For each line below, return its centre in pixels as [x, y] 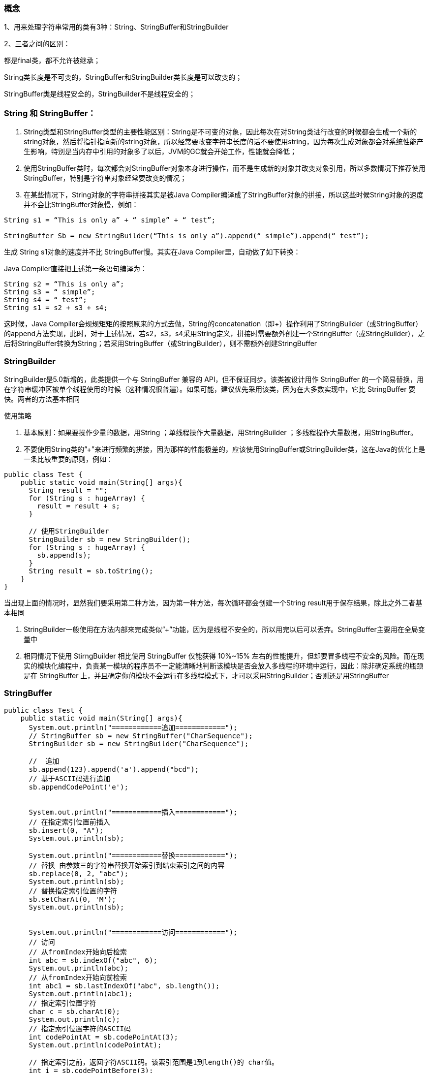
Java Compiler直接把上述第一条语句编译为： [76, 269]
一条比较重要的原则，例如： [68, 459]
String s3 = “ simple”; [50, 292]
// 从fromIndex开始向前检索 [78, 977]
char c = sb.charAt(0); [75, 1011]
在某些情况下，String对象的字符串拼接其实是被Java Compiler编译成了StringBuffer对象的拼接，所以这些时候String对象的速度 [224, 195]
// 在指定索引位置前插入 [69, 822]
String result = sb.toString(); [91, 571]
